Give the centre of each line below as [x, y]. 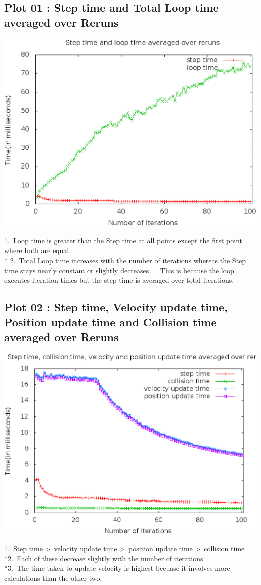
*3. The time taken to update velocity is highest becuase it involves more [117, 568]
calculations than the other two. [53, 578]
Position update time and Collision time [110, 322]
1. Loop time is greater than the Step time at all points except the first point [123, 240]
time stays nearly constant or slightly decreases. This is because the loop [119, 270]
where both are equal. [38, 250]
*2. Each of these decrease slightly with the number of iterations [104, 558]
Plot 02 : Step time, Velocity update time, [116, 307]
